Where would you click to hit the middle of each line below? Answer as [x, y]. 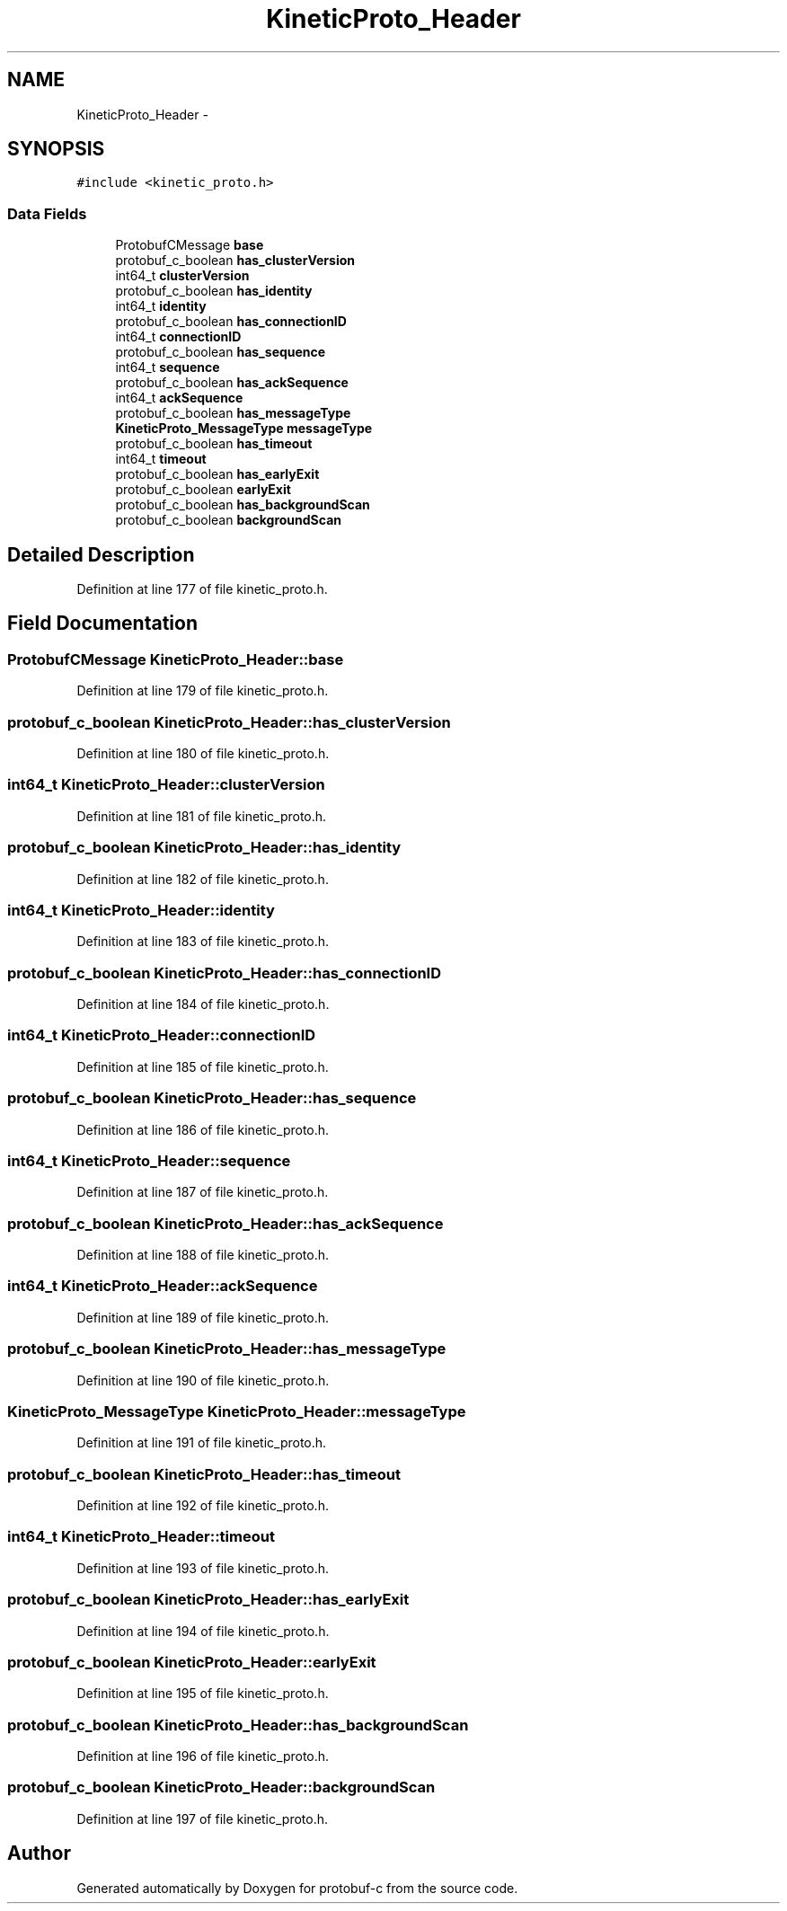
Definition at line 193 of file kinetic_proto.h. [203, 1568]
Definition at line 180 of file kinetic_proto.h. [203, 753]
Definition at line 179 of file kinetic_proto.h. [203, 691]
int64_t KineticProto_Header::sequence [149, 1160]
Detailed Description [101, 554]
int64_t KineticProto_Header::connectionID [162, 1035]
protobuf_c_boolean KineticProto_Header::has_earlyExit [208, 1600]
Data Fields [47, 213]
